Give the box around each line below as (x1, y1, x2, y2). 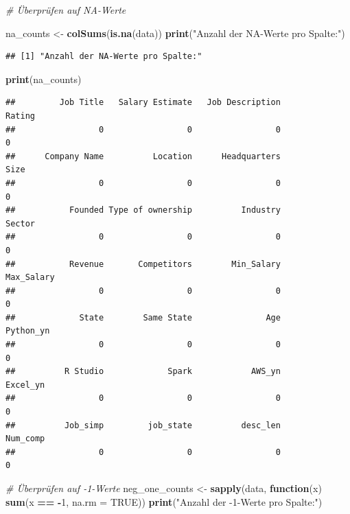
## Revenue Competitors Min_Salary (5, 259, 281, 269)
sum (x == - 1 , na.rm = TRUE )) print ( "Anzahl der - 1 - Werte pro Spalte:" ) (5, 494, 323, 509)
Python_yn (5, 326, 50, 336)
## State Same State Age (5, 312, 281, 323)
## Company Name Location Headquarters (5, 151, 281, 161)
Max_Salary (5, 272, 55, 283)
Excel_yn (5, 379, 45, 390)
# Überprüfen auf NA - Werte (5, 3, 126, 16)
